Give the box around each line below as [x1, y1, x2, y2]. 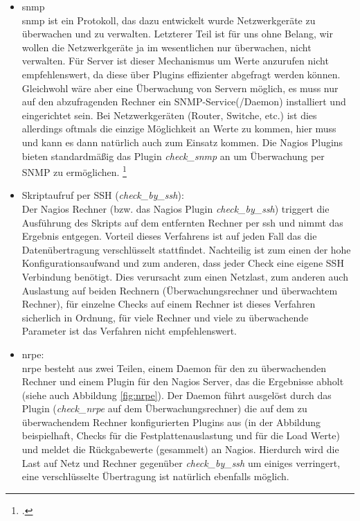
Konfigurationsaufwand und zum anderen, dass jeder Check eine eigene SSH [21, 256, 344, 270]
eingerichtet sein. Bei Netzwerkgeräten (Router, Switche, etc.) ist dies [21, 107, 317, 122]
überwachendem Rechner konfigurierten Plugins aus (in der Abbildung [21, 414, 321, 429]
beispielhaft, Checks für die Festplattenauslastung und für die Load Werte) [21, 428, 340, 443]
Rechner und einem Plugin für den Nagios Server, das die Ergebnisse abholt [21, 374, 344, 389]
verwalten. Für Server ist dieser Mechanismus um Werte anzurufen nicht [21, 53, 329, 68]
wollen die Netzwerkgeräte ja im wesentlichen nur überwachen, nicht [21, 39, 312, 54]
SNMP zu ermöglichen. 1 [21, 163, 127, 179]
